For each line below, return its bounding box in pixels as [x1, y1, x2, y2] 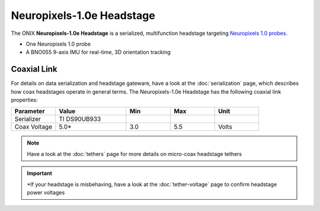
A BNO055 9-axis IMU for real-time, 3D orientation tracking [25, 49, 171, 56]
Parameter [14, 107, 45, 116]
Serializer [14, 115, 41, 123]
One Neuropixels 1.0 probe [25, 40, 91, 47]
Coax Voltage [14, 123, 53, 131]
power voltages [27, 188, 65, 196]
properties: [11, 97, 38, 104]
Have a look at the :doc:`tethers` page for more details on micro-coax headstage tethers [27, 150, 242, 157]
